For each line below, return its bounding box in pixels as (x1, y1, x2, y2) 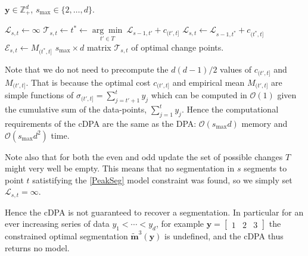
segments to (244, 162, 287, 174)
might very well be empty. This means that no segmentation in (5, 162, 235, 174)
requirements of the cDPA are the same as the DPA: (5, 117, 197, 129)
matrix (86, 40, 111, 53)
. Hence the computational (181, 103, 279, 115)
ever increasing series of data (5, 217, 110, 230)
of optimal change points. (131, 40, 224, 53)
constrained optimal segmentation (5, 230, 128, 242)
